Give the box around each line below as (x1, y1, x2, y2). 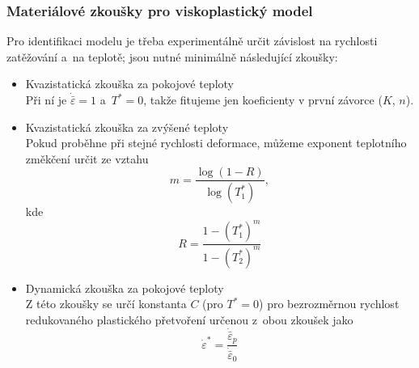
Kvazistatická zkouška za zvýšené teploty (25, 118, 229, 135)
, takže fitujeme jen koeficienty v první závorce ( (143, 91, 383, 108)
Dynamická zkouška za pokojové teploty (25, 279, 224, 296)
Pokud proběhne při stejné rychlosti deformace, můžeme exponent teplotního (25, 134, 407, 151)
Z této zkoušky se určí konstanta (25, 295, 187, 312)
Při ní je (25, 91, 67, 108)
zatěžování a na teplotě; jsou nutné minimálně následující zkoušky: (6, 48, 338, 65)
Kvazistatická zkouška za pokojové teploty (25, 75, 234, 92)
